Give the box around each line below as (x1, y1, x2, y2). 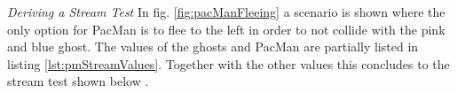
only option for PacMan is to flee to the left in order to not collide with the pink (7, 19, 445, 38)
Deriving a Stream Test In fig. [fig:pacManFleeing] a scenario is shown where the (7, 3, 445, 20)
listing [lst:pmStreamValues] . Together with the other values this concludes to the (7, 54, 450, 73)
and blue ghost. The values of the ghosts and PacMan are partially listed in (7, 37, 419, 56)
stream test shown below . (7, 72, 149, 90)
